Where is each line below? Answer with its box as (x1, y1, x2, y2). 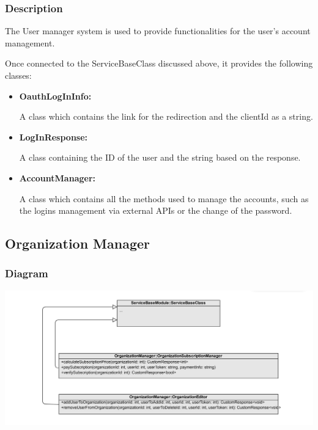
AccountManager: (19, 171, 95, 184)
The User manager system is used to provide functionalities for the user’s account (5, 24, 311, 37)
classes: (5, 69, 32, 81)
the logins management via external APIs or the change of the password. (19, 204, 292, 217)
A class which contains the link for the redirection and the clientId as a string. (19, 110, 313, 123)
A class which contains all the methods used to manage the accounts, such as (19, 192, 309, 205)
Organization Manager (5, 234, 150, 253)
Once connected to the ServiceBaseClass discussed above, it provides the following (5, 57, 313, 70)
